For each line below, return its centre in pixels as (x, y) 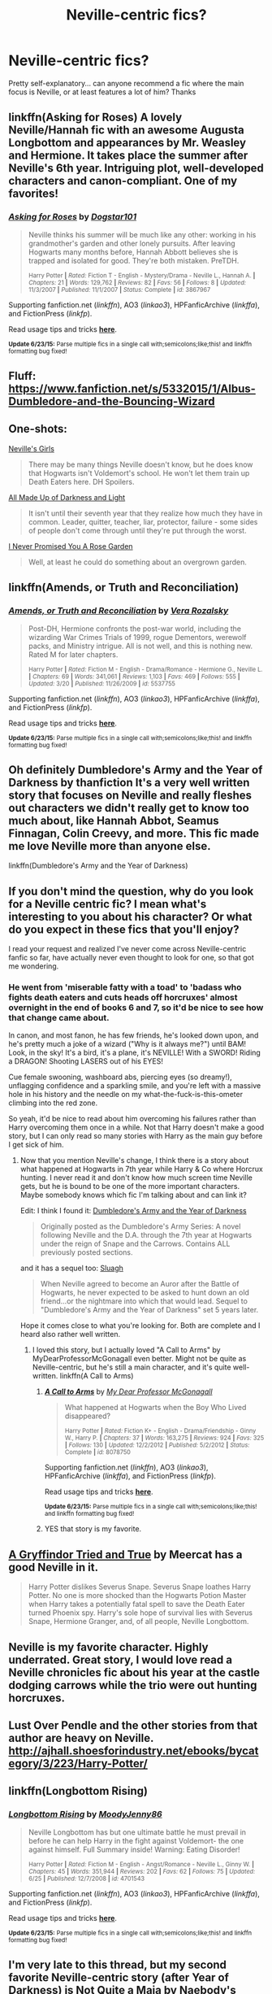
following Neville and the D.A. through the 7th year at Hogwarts (146, 1235)
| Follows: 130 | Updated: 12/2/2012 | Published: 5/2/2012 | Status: (157, 1445)
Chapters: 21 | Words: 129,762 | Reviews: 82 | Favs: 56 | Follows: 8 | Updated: (137, 282)
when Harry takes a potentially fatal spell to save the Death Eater (136, 1604)
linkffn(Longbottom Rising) (78, 1791)
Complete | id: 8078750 (98, 1452)
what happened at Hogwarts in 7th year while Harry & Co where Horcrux (142, 1169)
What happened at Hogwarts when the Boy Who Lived (155, 1408)
